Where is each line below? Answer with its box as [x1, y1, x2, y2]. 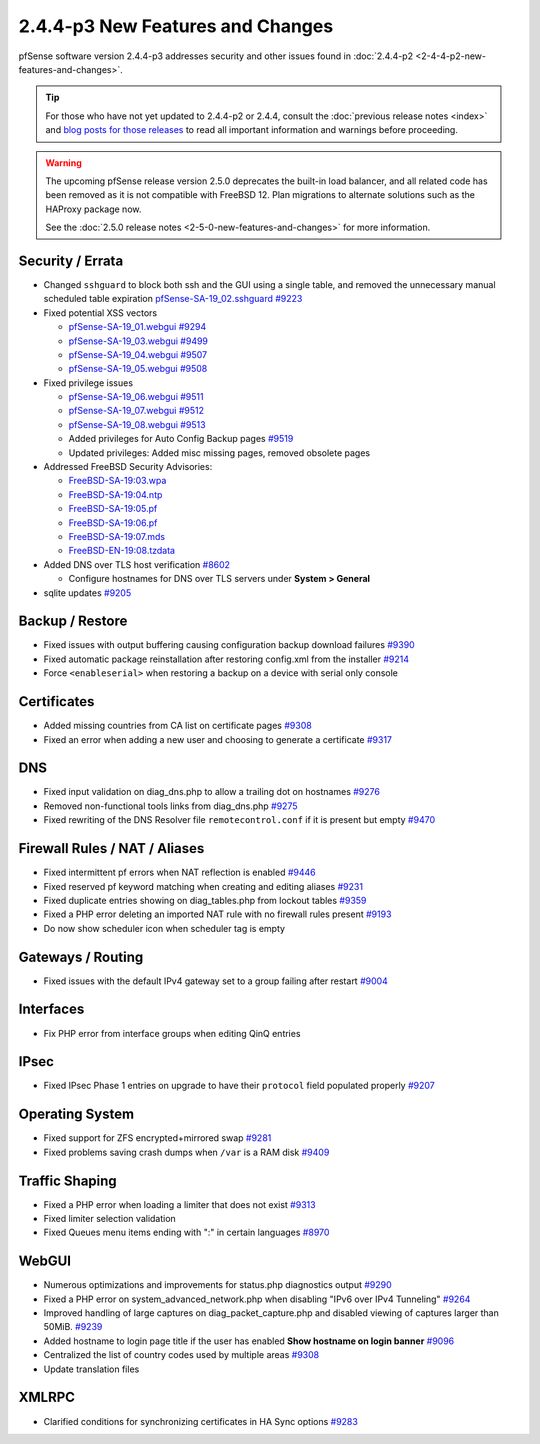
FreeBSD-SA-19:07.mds [68, 531, 165, 542]
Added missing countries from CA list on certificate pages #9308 [43, 720, 312, 732]
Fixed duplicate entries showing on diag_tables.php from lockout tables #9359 [43, 894, 367, 906]
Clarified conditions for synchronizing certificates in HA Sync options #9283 [43, 1415, 359, 1427]
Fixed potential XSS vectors [43, 306, 158, 319]
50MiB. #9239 [43, 1321, 103, 1333]
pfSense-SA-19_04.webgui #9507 [68, 348, 208, 360]
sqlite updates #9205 [43, 586, 132, 599]
